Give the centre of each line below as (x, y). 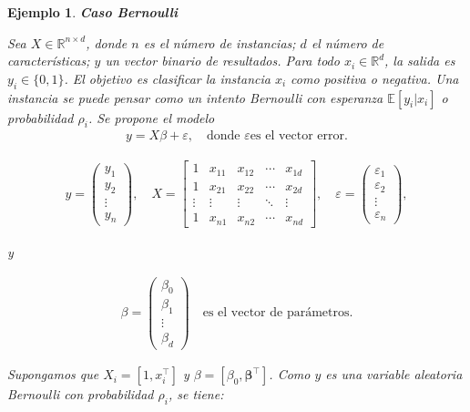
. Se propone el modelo (151, 117)
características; (49, 61)
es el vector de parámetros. (278, 313)
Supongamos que (53, 374)
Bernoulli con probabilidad (81, 394)
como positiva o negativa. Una (375, 78)
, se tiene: (196, 394)
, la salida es (420, 61)
